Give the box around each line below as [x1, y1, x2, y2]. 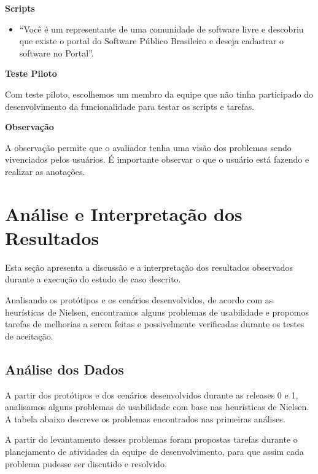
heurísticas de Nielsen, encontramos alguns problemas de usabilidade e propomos [5, 305, 309, 318]
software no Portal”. [19, 46, 94, 59]
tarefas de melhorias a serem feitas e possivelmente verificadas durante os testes [5, 317, 304, 330]
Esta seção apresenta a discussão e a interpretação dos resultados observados [5, 260, 293, 273]
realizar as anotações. [5, 165, 85, 177]
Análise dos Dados [5, 359, 124, 378]
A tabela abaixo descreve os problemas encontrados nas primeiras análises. [5, 412, 285, 425]
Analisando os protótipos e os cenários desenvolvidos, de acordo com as [5, 293, 273, 306]
